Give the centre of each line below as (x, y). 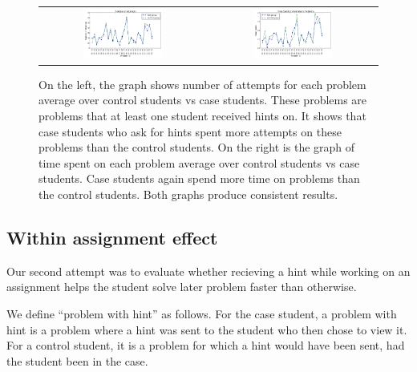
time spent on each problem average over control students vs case (199, 162)
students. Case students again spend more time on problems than (199, 178)
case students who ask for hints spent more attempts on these (190, 131)
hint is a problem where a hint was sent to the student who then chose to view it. (207, 329)
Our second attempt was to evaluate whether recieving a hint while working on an (208, 271)
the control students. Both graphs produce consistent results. (188, 194)
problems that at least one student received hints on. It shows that (202, 115)
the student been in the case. (77, 360)
